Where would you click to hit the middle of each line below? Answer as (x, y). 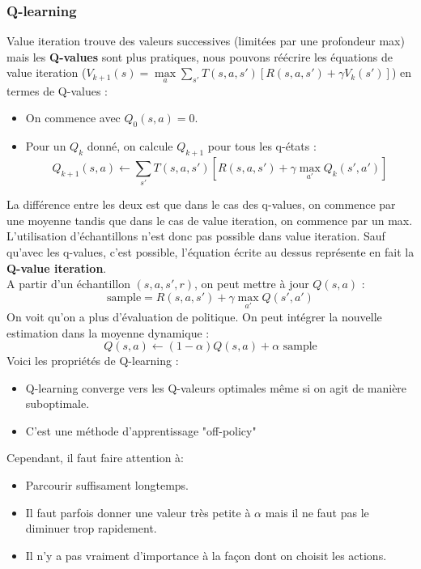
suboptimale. (57, 403)
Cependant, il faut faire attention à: (96, 458)
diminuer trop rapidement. (91, 528)
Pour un (46, 146)
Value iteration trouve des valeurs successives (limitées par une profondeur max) (206, 41)
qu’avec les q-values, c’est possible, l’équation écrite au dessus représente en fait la (210, 251)
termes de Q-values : (57, 90)
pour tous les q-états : (262, 146)
